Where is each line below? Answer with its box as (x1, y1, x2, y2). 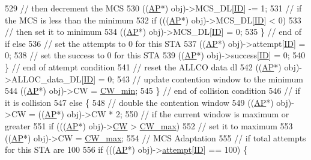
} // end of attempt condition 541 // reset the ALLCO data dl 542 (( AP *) (5, 60, 282, 73)
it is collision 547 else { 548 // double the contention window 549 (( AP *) (5, 96, 274, 108)
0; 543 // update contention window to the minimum (107, 72, 303, 85)
